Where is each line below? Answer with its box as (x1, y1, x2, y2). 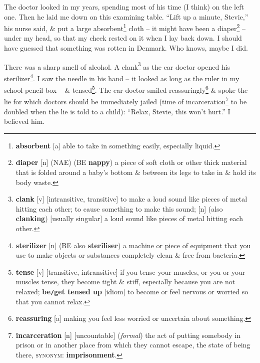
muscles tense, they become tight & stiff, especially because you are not (15, 276, 235, 287)
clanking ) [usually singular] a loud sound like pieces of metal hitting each (15, 213, 243, 224)
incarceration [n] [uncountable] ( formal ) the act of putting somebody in (15, 329, 240, 340)
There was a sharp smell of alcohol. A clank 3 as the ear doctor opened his (4, 60, 230, 72)
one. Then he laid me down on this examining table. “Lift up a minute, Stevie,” (4, 11, 248, 22)
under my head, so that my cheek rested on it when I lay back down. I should (4, 33, 242, 43)
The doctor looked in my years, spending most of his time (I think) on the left (4, 2, 244, 12)
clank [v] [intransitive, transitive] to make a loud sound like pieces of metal (15, 194, 247, 204)
